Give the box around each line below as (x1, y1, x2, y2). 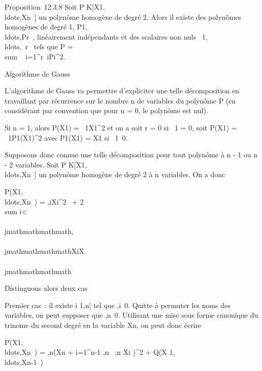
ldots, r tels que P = (5, 41, 73, 52)
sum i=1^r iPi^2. (5, 51, 65, 61)
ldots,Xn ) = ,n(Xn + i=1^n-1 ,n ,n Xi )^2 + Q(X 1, (5, 347, 175, 357)
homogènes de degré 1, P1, (5, 21, 87, 32)
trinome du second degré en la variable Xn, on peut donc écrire (5, 320, 202, 330)
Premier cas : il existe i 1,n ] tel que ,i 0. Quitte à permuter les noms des (5, 299, 231, 310)
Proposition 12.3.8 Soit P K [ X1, (5, 2, 105, 12)
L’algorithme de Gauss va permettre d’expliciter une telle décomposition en (5, 85, 239, 96)
